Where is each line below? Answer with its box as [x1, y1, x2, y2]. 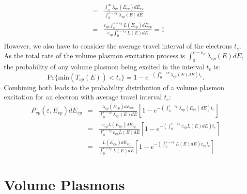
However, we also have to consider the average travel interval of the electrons [4, 41, 232, 51]
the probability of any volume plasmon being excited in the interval [4, 61, 204, 71]
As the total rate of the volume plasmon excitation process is [4, 50, 185, 60]
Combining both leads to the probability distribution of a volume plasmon [4, 82, 224, 92]
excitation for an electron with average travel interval [4, 92, 162, 102]
